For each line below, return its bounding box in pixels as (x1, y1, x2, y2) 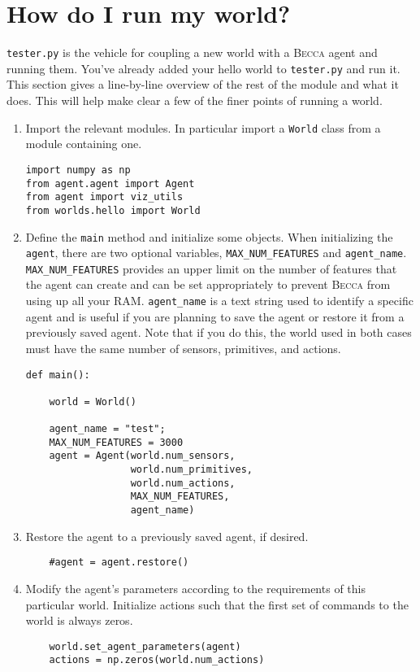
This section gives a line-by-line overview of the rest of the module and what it (6, 76, 399, 93)
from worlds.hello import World (25, 204, 201, 216)
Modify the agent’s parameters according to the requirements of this (25, 579, 366, 596)
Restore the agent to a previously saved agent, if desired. (25, 527, 309, 544)
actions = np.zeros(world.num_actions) (49, 654, 265, 666)
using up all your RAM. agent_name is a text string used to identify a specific (25, 292, 414, 309)
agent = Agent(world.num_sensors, (49, 450, 236, 462)
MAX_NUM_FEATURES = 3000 (49, 436, 184, 448)
